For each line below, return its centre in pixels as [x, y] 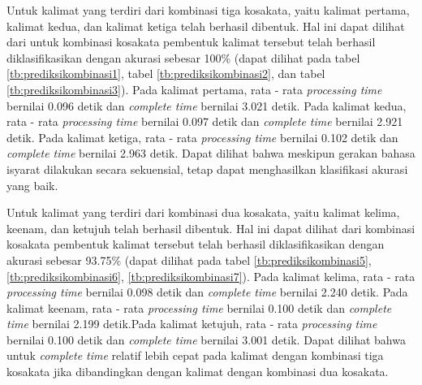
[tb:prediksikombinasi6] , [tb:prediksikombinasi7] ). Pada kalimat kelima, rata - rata [211, 276]
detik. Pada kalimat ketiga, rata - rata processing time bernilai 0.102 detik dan [202, 137]
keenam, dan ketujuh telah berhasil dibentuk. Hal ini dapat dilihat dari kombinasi [211, 228]
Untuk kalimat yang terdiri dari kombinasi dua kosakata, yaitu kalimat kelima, [203, 212]
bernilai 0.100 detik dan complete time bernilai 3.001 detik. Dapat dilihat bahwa [206, 339]
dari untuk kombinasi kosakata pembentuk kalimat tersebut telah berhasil [191, 42]
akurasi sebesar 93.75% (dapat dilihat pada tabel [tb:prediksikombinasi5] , [189, 260]
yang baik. [32, 185]
